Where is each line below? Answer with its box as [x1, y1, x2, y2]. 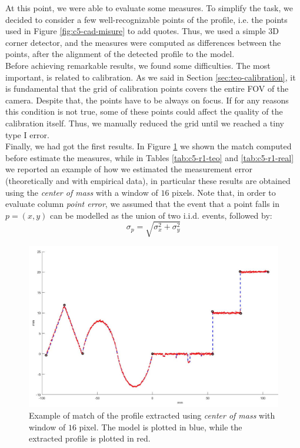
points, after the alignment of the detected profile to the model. [5, 48, 235, 60]
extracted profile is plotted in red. [29, 432, 151, 444]
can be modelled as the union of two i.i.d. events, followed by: [49, 209, 272, 221]
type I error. [5, 128, 49, 141]
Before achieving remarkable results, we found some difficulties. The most [5, 59, 271, 71]
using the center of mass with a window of [5, 186, 158, 198]
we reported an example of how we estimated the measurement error [5, 163, 252, 175]
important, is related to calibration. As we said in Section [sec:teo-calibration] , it [5, 71, 296, 83]
